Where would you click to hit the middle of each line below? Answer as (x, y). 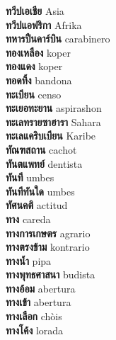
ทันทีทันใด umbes (40, 191)
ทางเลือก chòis (34, 316)
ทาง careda (28, 219)
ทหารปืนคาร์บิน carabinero (58, 39)
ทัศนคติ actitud (37, 205)
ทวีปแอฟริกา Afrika (44, 24)
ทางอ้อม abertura (41, 288)
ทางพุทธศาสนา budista (51, 274)
